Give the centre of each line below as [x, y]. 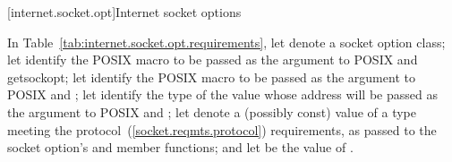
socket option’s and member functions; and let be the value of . [180, 147]
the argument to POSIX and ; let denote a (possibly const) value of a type [212, 111]
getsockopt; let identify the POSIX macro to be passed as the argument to [211, 77]
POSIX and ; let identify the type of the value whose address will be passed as [222, 94]
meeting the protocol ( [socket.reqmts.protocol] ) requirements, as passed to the [222, 129]
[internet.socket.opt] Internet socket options [124, 12]
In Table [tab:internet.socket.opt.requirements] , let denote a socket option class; [226, 42]
